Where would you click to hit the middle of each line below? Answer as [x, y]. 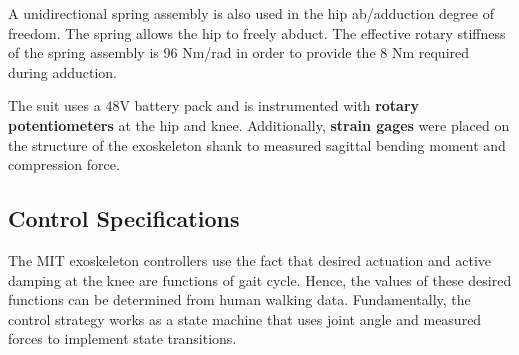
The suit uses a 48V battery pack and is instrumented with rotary [214, 105]
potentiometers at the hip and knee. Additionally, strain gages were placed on [259, 124]
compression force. [64, 164]
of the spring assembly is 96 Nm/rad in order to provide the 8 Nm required [239, 52]
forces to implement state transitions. [122, 338]
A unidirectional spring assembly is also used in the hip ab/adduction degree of [251, 13]
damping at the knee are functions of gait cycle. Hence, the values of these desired [260, 279]
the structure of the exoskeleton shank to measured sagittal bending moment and [257, 144]
